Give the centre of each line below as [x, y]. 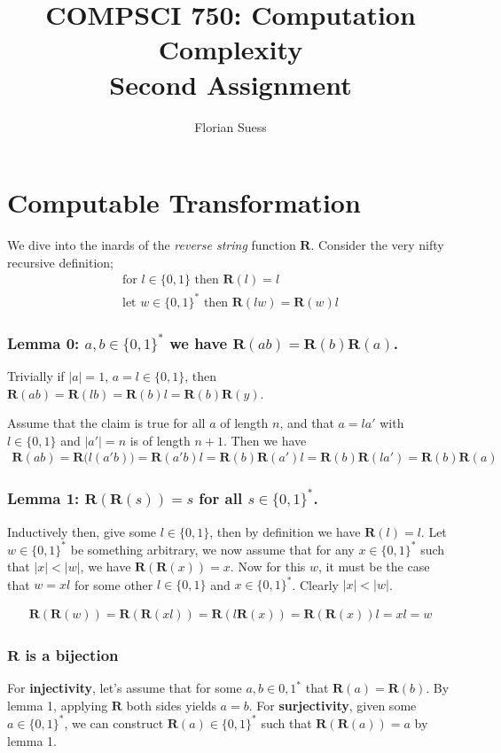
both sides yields [171, 705]
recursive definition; [60, 262]
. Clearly [315, 584]
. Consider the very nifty [377, 245]
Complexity [231, 49]
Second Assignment [231, 84]
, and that [307, 423]
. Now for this [268, 567]
